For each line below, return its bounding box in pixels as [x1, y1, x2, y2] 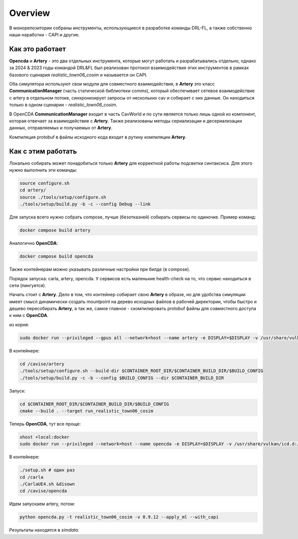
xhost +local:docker [19, 434, 70, 440]
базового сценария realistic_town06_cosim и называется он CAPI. [9, 72, 148, 78]
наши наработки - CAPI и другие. [9, 31, 80, 37]
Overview [9, 7, 50, 18]
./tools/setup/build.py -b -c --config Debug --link [19, 202, 151, 207]
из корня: [9, 322, 29, 327]
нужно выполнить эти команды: [9, 167, 77, 173]
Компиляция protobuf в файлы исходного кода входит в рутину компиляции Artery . [9, 134, 187, 140]
